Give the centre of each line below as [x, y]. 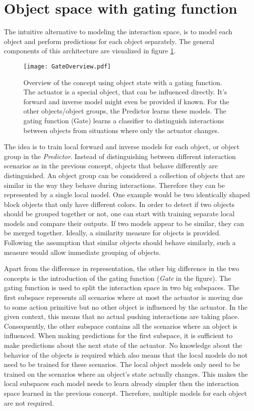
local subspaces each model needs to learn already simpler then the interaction [121, 383]
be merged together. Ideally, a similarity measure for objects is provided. [113, 233]
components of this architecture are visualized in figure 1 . [90, 51]
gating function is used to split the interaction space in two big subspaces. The [122, 287]
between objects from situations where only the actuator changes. [121, 130]
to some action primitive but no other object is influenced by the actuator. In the [126, 307]
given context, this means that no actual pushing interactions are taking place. [122, 316]
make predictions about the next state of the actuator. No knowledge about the [123, 345]
